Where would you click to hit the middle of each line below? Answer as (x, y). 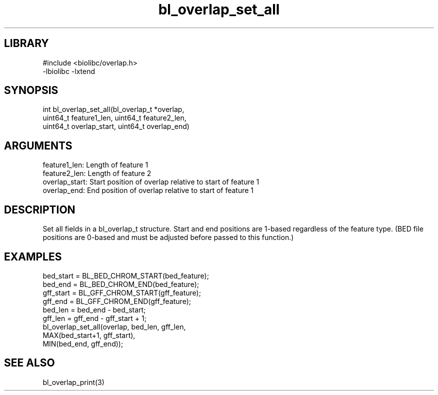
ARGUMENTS (38, 145)
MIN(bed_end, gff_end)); (83, 343)
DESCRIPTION (40, 209)
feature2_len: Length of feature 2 (97, 173)
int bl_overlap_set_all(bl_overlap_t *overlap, (113, 109)
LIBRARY (26, 43)
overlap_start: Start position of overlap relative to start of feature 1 (151, 182)
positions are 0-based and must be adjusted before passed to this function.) (168, 237)
